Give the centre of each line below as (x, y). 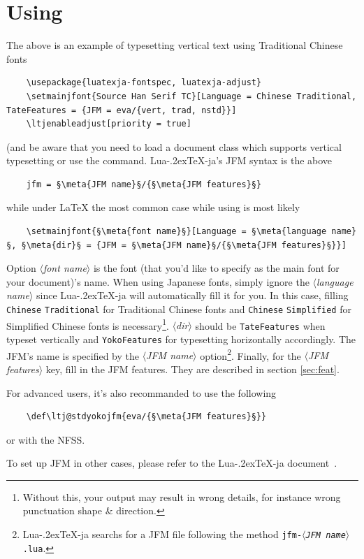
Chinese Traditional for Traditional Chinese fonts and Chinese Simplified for (179, 309)
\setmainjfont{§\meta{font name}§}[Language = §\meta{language (176, 232)
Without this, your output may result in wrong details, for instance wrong (182, 496)
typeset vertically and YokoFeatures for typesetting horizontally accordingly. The (181, 339)
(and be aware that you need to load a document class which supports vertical (174, 146)
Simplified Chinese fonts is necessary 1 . (88, 324)
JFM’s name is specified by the (73, 355)
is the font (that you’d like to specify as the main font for (216, 268)
